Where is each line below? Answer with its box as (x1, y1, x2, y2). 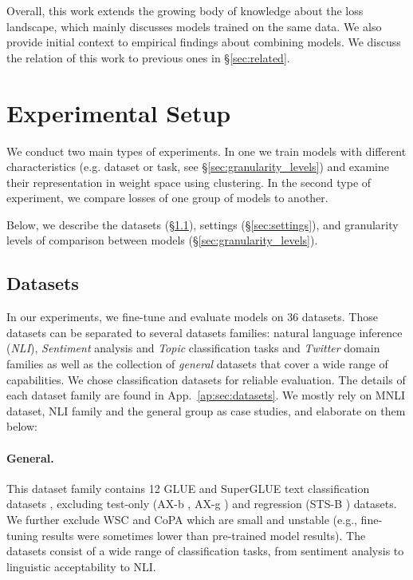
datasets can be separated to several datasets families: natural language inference (6, 324, 403, 340)
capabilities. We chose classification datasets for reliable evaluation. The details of (6, 371, 406, 387)
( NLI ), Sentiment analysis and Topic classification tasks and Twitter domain (6, 340, 380, 356)
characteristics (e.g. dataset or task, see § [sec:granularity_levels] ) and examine (6, 158, 389, 175)
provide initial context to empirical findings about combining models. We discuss (6, 34, 401, 50)
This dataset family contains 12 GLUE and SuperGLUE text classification (6, 479, 370, 496)
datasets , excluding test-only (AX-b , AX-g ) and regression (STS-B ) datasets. (6, 495, 397, 512)
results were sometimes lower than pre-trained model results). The (41, 526, 366, 543)
